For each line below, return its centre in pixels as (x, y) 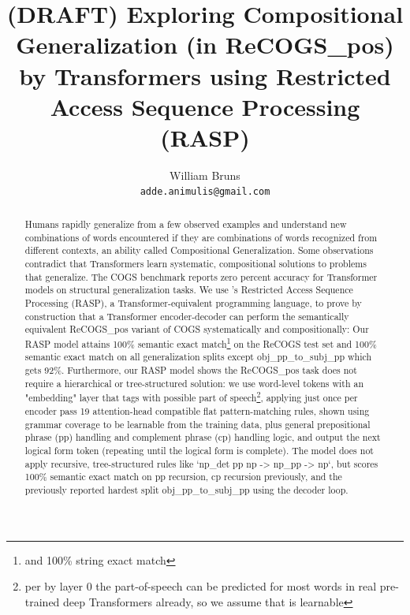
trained (42, 601)
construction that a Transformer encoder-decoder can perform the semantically (187, 316)
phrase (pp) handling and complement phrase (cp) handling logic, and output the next (203, 437)
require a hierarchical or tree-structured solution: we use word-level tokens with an (194, 383)
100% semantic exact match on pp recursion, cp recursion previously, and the (183, 477)
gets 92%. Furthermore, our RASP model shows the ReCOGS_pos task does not (191, 370)
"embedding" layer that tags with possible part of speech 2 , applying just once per (191, 397)
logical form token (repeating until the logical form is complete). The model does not (199, 451)
